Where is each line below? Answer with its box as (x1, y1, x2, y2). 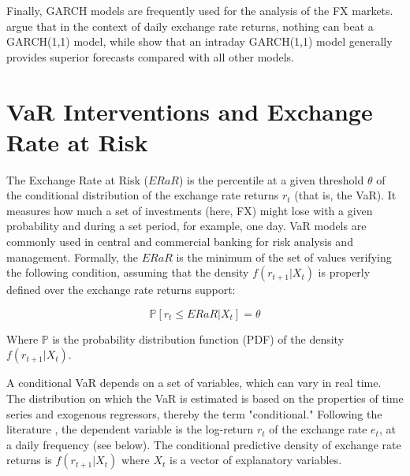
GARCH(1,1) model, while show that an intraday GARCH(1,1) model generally (6, 33, 393, 50)
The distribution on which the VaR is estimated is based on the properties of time (6, 390, 404, 407)
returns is (6, 452, 52, 468)
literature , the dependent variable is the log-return (6, 421, 254, 437)
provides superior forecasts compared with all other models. (6, 48, 295, 65)
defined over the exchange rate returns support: (6, 281, 236, 298)
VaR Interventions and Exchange (6, 95, 373, 127)
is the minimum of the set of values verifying (176, 248, 392, 265)
